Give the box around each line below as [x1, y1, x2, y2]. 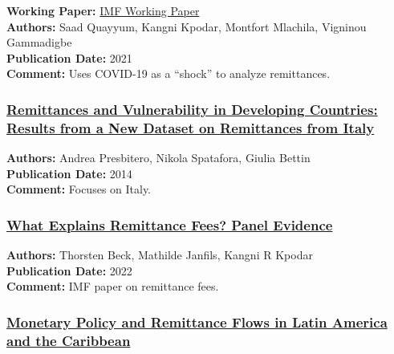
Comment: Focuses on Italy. [6, 181, 152, 197]
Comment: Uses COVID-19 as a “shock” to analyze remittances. [6, 65, 331, 82]
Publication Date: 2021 [6, 49, 132, 66]
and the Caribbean [6, 330, 131, 350]
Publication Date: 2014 [6, 165, 132, 181]
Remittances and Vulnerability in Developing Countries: [6, 99, 378, 119]
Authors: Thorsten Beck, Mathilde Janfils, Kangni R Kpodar [6, 246, 313, 263]
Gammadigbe [6, 34, 72, 51]
